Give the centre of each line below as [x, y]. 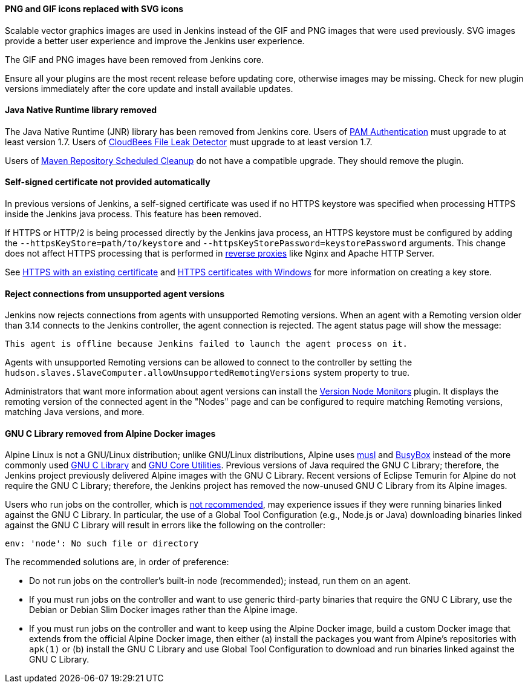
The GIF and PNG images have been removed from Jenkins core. [135, 59]
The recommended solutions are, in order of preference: [117, 562]
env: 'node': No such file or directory [102, 544]
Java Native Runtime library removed [81, 110]
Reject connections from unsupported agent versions [115, 293]
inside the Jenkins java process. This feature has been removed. [133, 214]
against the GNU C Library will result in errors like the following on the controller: [165, 525]
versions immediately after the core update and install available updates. [149, 88]
